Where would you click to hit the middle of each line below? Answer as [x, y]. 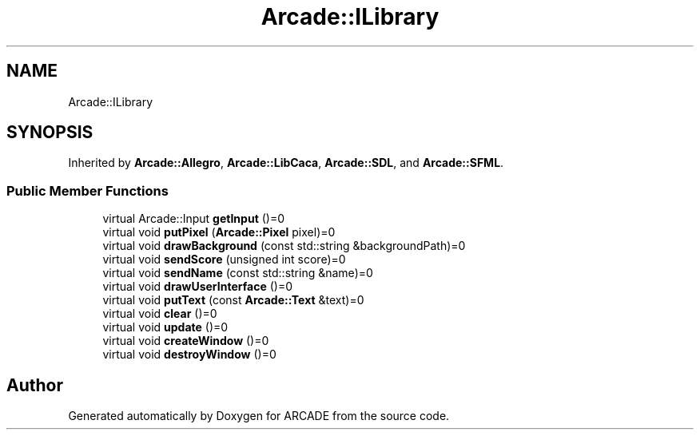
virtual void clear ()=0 [160, 314]
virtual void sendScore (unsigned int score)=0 [224, 260]
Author [35, 385]
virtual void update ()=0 [165, 327]
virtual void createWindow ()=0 [186, 341]
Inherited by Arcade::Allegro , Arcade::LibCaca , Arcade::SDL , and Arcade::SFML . [286, 163]
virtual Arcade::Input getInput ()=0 [194, 219]
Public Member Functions [87, 190]
